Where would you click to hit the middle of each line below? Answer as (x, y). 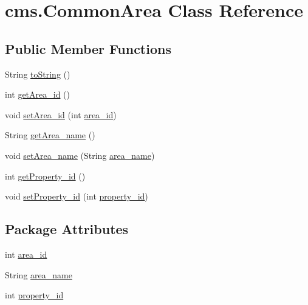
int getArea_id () (38, 94)
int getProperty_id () (45, 176)
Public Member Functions (88, 48)
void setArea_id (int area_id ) (61, 114)
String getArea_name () (50, 135)
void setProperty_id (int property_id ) (77, 196)
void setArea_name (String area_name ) (80, 155)
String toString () (38, 74)
